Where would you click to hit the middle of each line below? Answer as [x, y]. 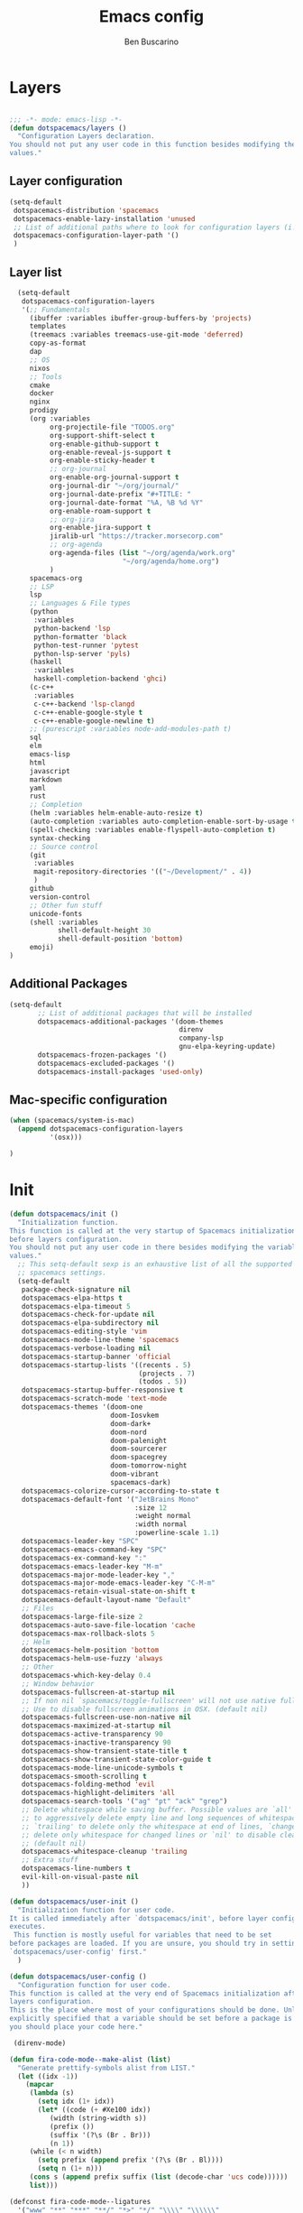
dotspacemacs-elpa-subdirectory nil [90, 1323]
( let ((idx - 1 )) [48, 2076]
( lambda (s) [52, 2093]
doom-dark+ [130, 1423]
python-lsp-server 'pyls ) [82, 653]
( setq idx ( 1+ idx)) [76, 2102]
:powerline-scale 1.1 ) [177, 1533]
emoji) [41, 948]
